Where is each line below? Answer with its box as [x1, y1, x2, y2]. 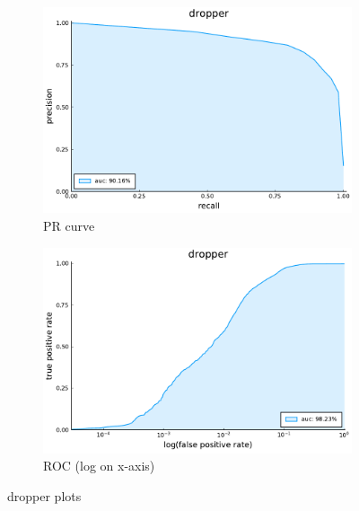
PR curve [43, 216, 95, 234]
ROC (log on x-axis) [43, 456, 155, 475]
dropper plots [7, 487, 82, 506]
